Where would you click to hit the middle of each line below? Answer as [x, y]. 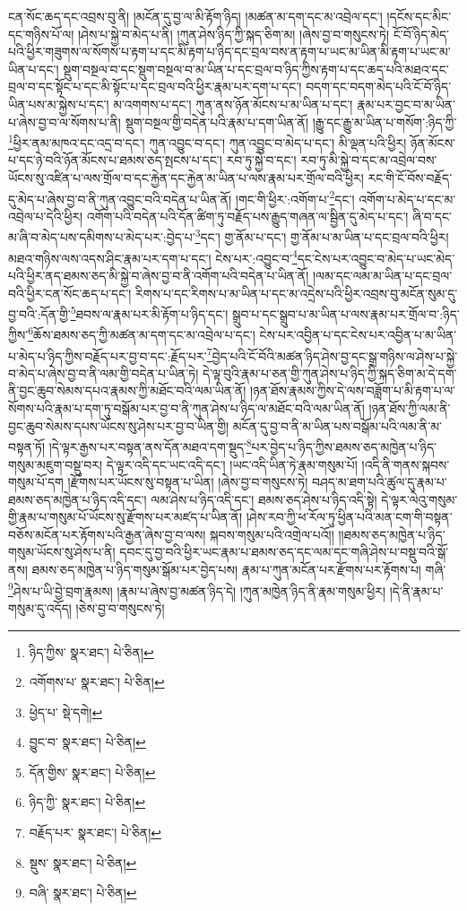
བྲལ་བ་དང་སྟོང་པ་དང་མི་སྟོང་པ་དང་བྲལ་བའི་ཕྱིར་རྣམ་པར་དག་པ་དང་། [155, 87]
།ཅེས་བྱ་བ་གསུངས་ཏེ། [120, 607]
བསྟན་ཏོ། [27, 446]
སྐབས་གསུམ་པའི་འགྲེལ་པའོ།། [272, 534]
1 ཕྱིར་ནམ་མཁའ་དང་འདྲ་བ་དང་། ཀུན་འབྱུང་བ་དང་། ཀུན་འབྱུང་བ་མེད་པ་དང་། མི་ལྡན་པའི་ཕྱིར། [208, 141]
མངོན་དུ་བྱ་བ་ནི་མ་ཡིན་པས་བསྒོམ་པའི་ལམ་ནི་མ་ [337, 425]
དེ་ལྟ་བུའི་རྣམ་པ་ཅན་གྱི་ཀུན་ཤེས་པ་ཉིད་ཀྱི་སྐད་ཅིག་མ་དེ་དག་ [330, 373]
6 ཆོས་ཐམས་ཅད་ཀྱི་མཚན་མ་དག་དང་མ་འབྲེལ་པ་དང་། [142, 334]
